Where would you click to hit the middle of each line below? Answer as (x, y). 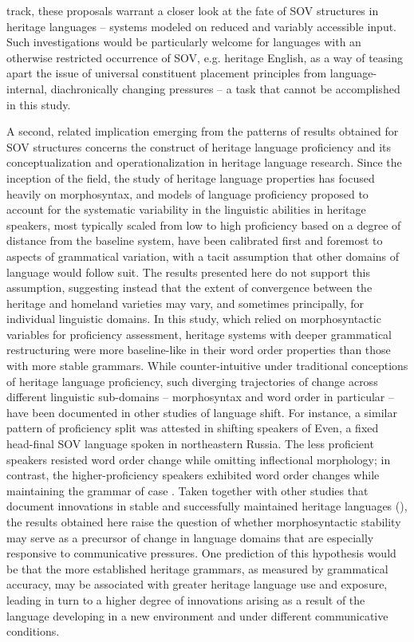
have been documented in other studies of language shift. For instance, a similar (202, 412)
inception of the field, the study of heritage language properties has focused (191, 177)
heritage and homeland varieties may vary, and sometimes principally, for (185, 303)
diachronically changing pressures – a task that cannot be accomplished (225, 88)
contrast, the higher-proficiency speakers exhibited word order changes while (193, 475)
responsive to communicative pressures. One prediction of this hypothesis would (201, 553)
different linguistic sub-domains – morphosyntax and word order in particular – (200, 397)
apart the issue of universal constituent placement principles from (167, 73)
